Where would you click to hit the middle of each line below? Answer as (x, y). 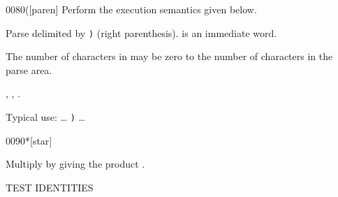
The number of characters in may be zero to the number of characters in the (169, 56)
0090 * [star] (29, 140)
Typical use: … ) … (45, 117)
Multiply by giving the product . (75, 164)
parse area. (29, 70)
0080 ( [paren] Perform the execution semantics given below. (131, 9)
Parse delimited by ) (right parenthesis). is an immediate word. (141, 32)
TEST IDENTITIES (50, 187)
